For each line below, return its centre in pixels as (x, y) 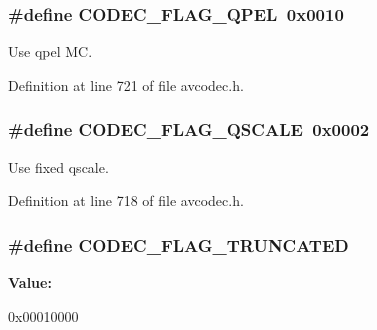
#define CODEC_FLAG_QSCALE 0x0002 (189, 129)
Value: (30, 282)
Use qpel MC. (50, 51)
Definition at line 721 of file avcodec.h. (126, 84)
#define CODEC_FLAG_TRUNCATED (178, 244)
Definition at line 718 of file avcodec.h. (126, 200)
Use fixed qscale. (58, 166)
